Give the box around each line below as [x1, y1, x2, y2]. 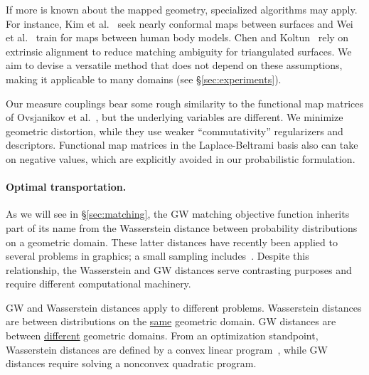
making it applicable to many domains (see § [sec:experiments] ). [6, 71, 282, 86]
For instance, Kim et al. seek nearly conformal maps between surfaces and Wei [6, 16, 353, 31]
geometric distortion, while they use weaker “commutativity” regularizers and [6, 123, 343, 138]
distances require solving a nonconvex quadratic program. [6, 356, 257, 371]
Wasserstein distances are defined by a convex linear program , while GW [6, 342, 328, 356]
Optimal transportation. [6, 179, 127, 194]
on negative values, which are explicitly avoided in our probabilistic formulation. [6, 151, 355, 166]
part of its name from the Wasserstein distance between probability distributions [6, 220, 358, 235]
